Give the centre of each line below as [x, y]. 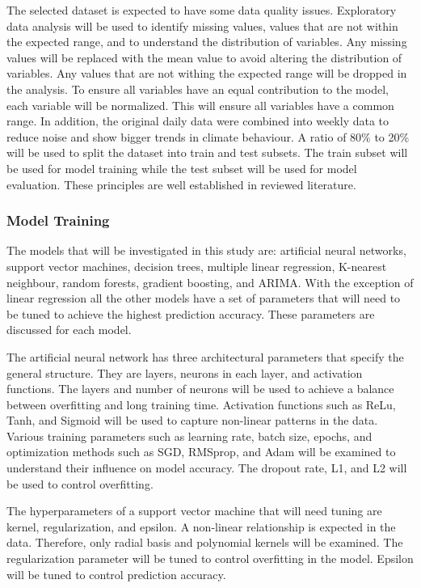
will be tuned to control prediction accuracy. [116, 574]
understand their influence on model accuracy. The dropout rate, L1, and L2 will [207, 468]
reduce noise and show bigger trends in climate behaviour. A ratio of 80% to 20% [208, 136]
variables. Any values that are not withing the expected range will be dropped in [207, 73]
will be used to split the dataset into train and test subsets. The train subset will [207, 152]
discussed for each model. [69, 330]
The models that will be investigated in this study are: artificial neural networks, [206, 250]
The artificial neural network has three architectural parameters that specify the [205, 356]
